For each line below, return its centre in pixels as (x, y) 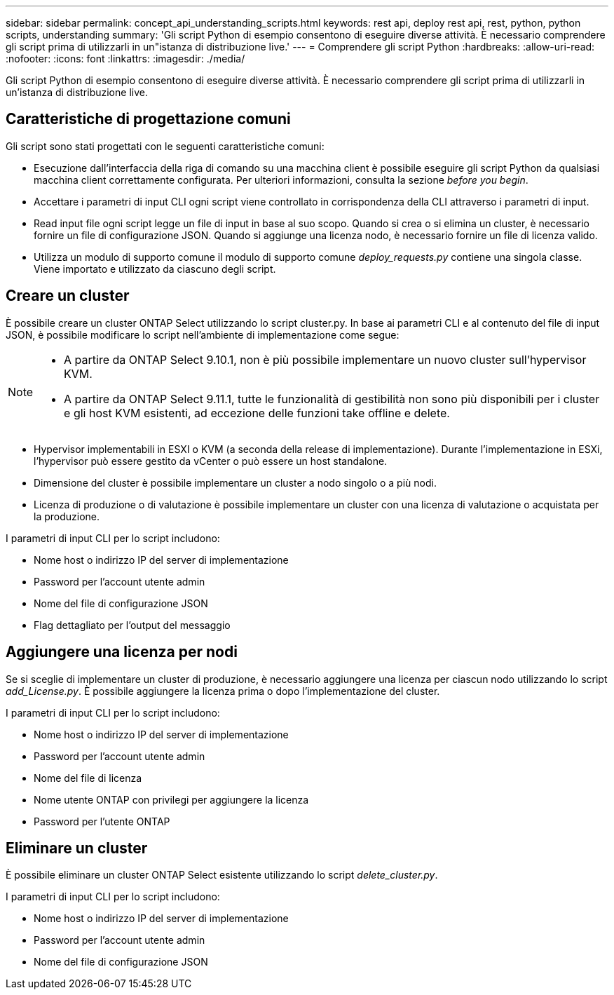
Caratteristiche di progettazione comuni (148, 119)
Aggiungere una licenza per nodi (122, 652)
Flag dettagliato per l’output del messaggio (132, 625)
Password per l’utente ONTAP (102, 821)
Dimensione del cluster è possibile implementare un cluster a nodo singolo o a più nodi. (235, 482)
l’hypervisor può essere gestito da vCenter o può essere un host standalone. (211, 461)
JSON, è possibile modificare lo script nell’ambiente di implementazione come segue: (203, 334)
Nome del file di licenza (88, 778)
